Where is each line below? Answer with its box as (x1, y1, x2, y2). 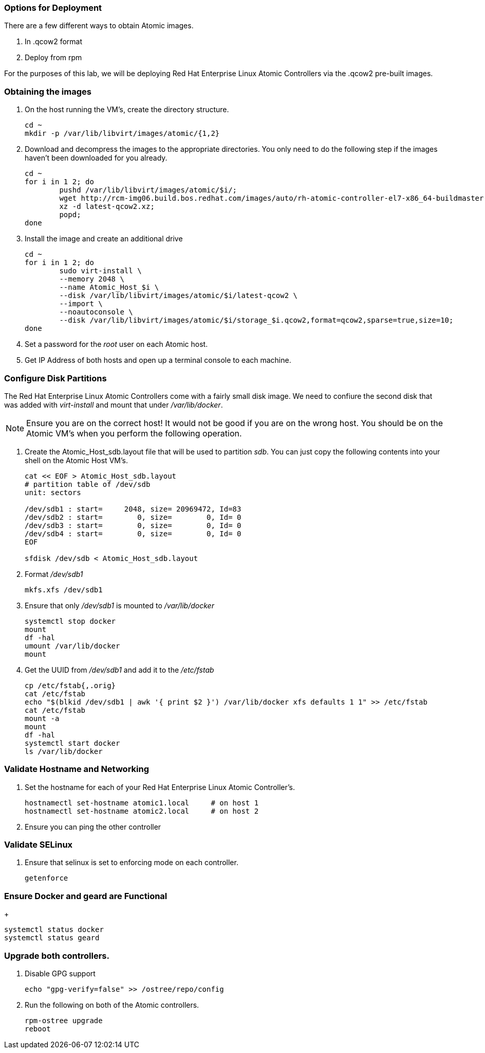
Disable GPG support (25, 969, 96, 978)
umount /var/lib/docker (25, 641, 120, 650)
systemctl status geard (4, 934, 100, 942)
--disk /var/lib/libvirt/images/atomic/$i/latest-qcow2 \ (59, 291, 298, 300)
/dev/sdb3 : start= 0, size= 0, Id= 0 (25, 521, 241, 530)
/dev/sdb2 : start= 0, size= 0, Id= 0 (25, 513, 241, 521)
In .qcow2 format (25, 37, 83, 46)
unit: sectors (25, 488, 81, 497)
